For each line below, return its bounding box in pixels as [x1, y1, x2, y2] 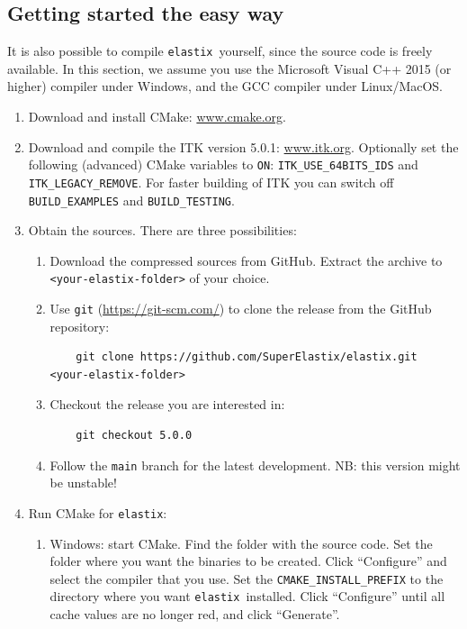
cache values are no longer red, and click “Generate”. [49, 605, 340, 624]
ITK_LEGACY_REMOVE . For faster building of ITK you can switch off [28, 172, 394, 191]
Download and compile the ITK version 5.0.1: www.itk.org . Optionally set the [28, 137, 459, 156]
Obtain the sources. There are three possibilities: [28, 221, 297, 240]
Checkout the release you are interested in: [49, 395, 285, 414]
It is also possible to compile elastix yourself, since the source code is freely [7, 41, 433, 60]
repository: [49, 316, 110, 335]
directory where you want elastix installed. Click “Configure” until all [49, 587, 445, 606]
